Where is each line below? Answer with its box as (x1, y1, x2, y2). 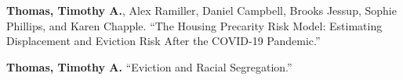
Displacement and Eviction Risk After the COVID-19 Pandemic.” (6, 33, 321, 49)
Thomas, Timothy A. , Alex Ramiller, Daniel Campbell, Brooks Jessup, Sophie (6, 2, 397, 18)
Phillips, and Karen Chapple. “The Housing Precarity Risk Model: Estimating (6, 17, 383, 33)
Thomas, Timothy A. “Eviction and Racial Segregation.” (6, 58, 292, 75)
